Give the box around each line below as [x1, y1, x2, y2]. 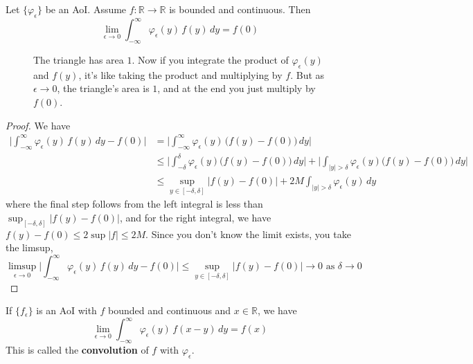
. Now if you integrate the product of [132, 53, 289, 67]
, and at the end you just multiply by [157, 81, 316, 95]
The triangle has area [33, 53, 124, 67]
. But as [290, 67, 325, 82]
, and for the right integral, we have [119, 210, 271, 224]
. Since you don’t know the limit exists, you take [145, 226, 351, 241]
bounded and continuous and [108, 303, 231, 318]
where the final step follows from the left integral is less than [6, 197, 263, 211]
